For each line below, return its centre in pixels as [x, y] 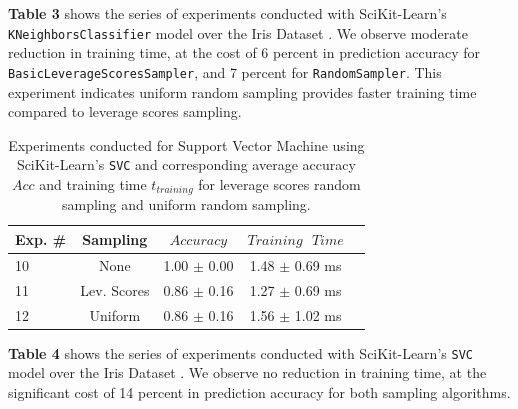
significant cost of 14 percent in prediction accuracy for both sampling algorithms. [259, 391]
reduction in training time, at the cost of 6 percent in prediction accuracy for [244, 52]
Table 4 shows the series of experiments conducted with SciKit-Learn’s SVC [240, 352]
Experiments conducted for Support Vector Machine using [186, 144]
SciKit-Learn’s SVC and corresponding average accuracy [186, 164]
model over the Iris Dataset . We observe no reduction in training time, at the [247, 372]
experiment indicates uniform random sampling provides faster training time [242, 91]
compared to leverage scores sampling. [125, 111]
